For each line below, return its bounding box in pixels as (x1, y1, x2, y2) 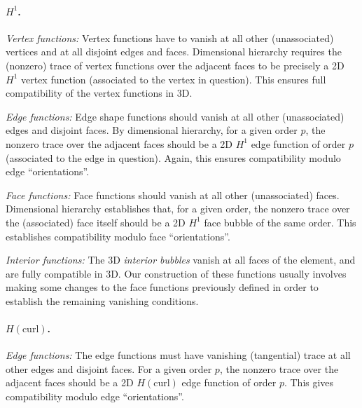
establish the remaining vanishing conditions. (6, 293, 199, 308)
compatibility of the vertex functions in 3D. (6, 86, 193, 100)
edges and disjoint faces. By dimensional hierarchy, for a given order (6, 123, 298, 137)
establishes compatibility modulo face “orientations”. (6, 229, 230, 243)
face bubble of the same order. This (204, 215, 356, 229)
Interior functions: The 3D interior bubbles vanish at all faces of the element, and (6, 252, 356, 267)
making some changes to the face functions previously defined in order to (6, 280, 319, 294)
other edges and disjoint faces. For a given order (6, 361, 212, 376)
